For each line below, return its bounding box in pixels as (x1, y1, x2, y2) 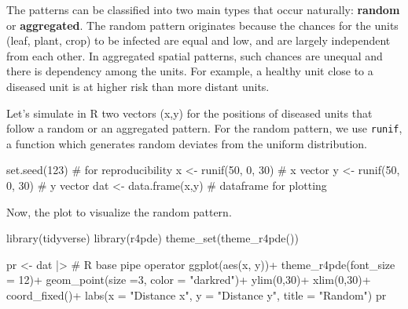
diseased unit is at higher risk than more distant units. (6, 78, 270, 94)
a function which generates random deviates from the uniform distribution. (6, 135, 367, 151)
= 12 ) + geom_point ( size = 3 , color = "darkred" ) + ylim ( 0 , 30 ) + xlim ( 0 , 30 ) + (6, 271, 371, 288)
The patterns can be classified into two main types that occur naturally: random (6, 2, 400, 17)
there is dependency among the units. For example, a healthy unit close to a (6, 63, 373, 79)
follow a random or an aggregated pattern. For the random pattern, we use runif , (6, 120, 402, 136)
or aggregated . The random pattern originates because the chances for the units (6, 16, 399, 33)
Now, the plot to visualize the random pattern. (6, 203, 232, 220)
